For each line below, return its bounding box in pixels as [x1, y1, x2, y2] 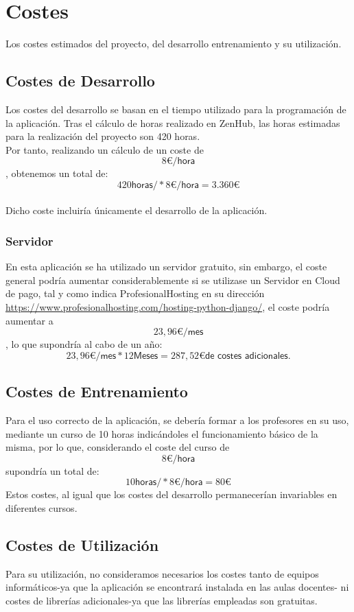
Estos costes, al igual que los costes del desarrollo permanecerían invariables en [5, 487, 338, 502]
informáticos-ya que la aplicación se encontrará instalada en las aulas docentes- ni [5, 580, 349, 594]
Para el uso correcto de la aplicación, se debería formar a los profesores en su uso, [5, 413, 349, 427]
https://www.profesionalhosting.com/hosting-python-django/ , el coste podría [5, 300, 330, 314]
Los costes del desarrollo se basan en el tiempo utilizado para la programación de [5, 102, 346, 116]
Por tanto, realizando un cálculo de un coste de [5, 142, 204, 156]
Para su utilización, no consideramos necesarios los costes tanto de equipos [5, 566, 319, 580]
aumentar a [5, 313, 54, 327]
